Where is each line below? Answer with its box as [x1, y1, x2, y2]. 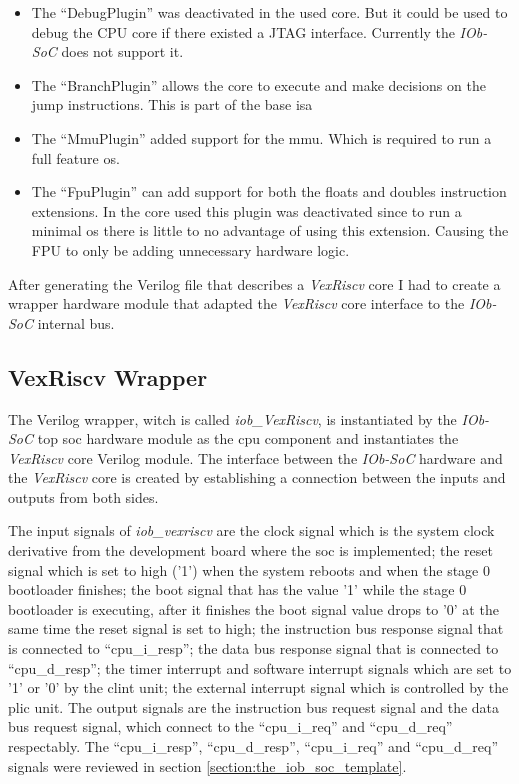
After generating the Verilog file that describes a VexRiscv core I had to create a [8, 273, 501, 294]
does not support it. [61, 41, 184, 62]
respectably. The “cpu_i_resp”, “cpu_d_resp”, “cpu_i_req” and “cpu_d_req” [8, 736, 499, 757]
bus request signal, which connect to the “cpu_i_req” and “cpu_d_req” [8, 716, 453, 737]
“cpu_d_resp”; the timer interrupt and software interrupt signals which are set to [8, 657, 512, 678]
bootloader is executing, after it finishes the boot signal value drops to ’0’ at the [8, 598, 499, 619]
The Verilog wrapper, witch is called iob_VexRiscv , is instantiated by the [8, 408, 457, 429]
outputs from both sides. [8, 486, 159, 507]
